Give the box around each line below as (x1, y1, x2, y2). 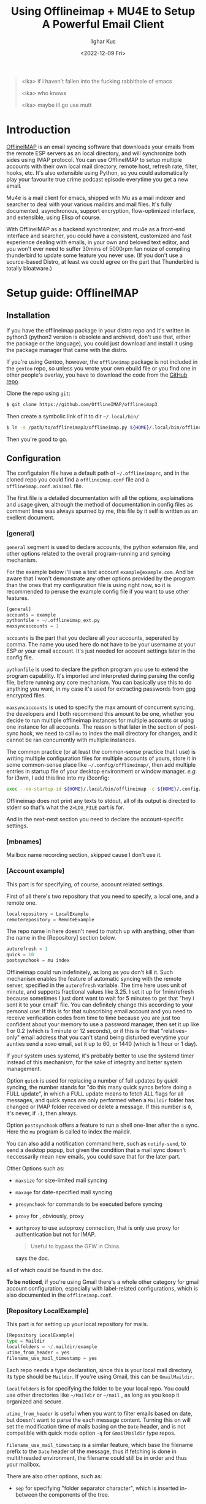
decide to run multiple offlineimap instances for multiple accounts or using (6, 716, 194, 724)
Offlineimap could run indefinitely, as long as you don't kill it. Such (6, 969, 174, 976)
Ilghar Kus (90, 37, 116, 45)
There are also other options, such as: (6, 1472, 102, 1479)
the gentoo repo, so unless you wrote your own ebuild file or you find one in (6, 364, 197, 372)
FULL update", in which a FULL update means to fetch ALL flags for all (6, 1090, 184, 1097)
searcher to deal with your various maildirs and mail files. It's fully (6, 201, 172, 208)
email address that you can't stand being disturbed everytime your (21, 1034, 189, 1041)
